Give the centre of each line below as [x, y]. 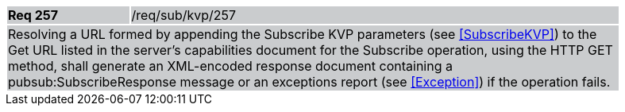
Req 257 [33, 15]
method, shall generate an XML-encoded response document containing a [230, 66]
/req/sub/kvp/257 [184, 15]
